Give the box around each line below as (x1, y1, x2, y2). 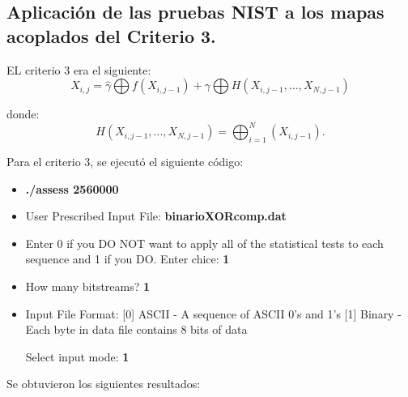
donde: (6, 105, 40, 122)
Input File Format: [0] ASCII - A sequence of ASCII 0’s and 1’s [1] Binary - (25, 305, 402, 322)
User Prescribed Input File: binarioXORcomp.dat (25, 207, 287, 224)
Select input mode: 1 (25, 348, 130, 365)
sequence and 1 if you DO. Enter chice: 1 (25, 250, 230, 267)
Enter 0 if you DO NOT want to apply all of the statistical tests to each (25, 234, 384, 251)
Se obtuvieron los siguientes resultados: (6, 375, 201, 392)
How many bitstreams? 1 (25, 278, 151, 295)
